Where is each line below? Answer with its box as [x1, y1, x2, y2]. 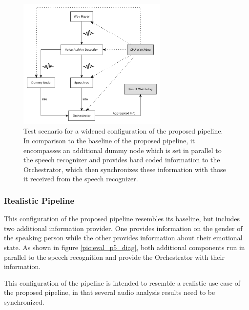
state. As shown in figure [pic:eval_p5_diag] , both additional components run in [4, 242, 245, 252]
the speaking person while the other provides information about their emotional [4, 232, 243, 243]
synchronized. [4, 296, 44, 307]
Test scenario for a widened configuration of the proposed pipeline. [23, 126, 223, 136]
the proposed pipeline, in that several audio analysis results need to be [4, 287, 215, 297]
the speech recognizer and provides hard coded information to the [23, 155, 220, 165]
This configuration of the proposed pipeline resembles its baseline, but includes [4, 213, 240, 224]
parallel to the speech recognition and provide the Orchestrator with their [4, 252, 225, 262]
